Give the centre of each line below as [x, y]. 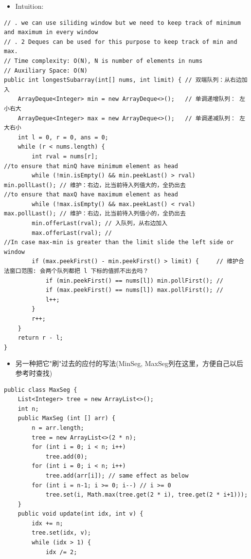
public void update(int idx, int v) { [81, 514]
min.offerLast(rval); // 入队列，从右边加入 [100, 223]
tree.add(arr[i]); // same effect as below [117, 475]
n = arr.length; [58, 428]
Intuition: [29, 6]
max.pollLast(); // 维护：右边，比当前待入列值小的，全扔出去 [95, 214]
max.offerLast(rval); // [72, 233]
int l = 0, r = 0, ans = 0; [63, 137]
